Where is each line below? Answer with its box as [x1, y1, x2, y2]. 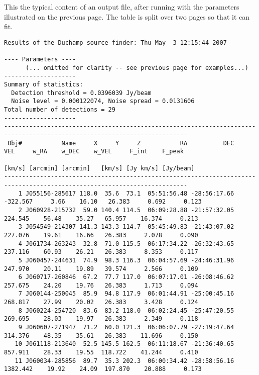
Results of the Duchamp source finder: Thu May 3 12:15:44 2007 [4, 39, 227, 46]
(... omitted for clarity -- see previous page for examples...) [25, 64, 248, 71]
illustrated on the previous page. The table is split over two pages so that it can [4, 11, 249, 22]
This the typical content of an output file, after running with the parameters [4, 2, 239, 12]
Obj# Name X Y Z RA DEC [8, 139, 234, 147]
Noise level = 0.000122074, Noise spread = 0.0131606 [11, 98, 195, 105]
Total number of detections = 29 [4, 106, 115, 114]
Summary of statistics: [4, 81, 83, 88]
